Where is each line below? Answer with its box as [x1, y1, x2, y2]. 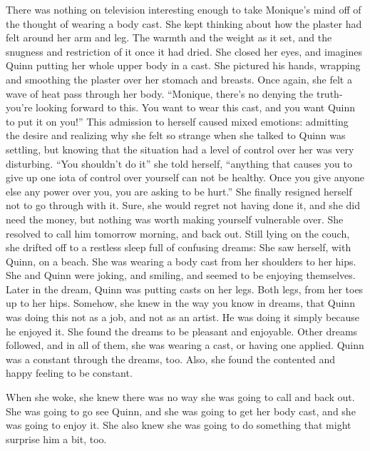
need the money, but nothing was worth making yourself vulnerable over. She [6, 211, 344, 226]
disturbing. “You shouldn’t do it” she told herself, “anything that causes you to [6, 156, 352, 171]
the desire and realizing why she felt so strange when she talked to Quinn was [6, 128, 346, 143]
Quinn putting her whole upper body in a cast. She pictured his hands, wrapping [6, 58, 361, 73]
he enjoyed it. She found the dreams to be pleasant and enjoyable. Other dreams [6, 323, 358, 338]
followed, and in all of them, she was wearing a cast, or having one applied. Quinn [6, 338, 364, 353]
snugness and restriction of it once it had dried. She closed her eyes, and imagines [6, 44, 363, 59]
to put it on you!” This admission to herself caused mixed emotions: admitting [6, 113, 349, 128]
